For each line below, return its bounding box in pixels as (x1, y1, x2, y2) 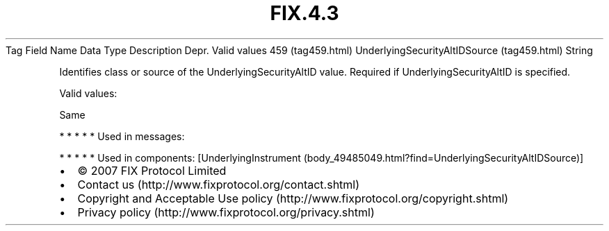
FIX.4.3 (270, 1, 339, 25)
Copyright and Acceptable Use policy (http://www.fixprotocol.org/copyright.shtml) (77, 191, 509, 205)
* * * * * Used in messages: (59, 130, 185, 142)
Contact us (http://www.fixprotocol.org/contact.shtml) (77, 177, 360, 191)
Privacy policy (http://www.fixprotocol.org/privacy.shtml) (77, 205, 375, 219)
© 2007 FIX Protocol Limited (77, 163, 227, 178)
